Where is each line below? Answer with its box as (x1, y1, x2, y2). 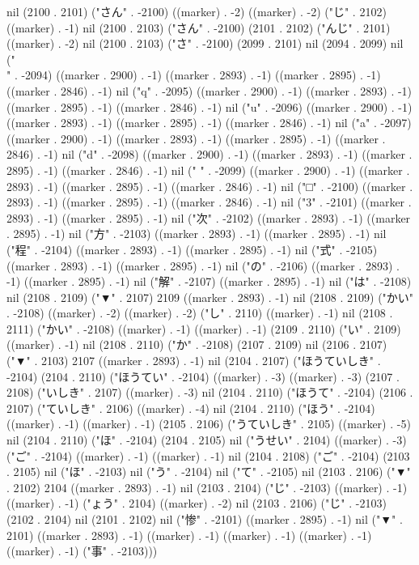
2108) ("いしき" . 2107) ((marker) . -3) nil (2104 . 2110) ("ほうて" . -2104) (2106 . (6, 384, 413, 401)
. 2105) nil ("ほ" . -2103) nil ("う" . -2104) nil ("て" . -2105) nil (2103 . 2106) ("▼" (6, 463, 411, 480)
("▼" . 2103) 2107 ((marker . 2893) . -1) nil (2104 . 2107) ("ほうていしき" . (6, 352, 381, 369)
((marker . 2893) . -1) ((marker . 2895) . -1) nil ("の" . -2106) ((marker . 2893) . (6, 257, 400, 274)
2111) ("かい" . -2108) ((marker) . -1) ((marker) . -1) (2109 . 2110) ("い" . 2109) (6, 320, 401, 337)
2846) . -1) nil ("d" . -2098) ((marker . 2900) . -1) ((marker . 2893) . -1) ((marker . (6, 146, 413, 163)
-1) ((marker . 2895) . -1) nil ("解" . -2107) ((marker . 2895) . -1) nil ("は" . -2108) (6, 273, 412, 290)
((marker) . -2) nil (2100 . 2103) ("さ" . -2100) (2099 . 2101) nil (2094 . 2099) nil (6, 35, 404, 52)
